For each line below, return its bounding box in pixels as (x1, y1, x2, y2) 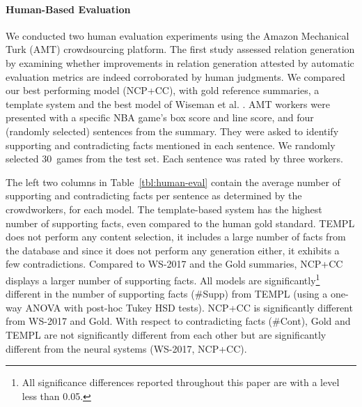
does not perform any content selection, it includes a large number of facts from (6, 229, 346, 244)
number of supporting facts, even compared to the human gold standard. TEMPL (6, 215, 355, 230)
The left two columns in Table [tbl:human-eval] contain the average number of (6, 174, 340, 189)
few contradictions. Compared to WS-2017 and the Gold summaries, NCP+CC (6, 256, 343, 271)
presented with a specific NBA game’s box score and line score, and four (6, 110, 314, 125)
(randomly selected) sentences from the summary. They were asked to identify (6, 123, 339, 138)
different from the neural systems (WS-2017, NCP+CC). (6, 341, 247, 355)
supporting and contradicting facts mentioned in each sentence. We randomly (6, 137, 336, 152)
